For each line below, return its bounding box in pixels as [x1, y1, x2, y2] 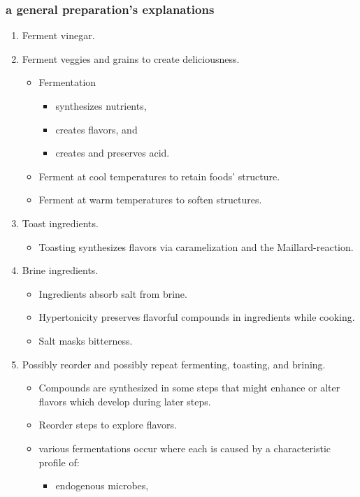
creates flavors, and [55, 122, 138, 136]
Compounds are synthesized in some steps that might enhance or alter [38, 380, 340, 395]
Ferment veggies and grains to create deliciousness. [22, 51, 240, 66]
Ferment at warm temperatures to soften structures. [38, 192, 262, 207]
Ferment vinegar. [22, 28, 95, 43]
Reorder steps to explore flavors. [38, 417, 177, 432]
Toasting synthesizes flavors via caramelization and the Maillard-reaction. [38, 239, 354, 254]
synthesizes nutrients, [55, 99, 147, 113]
